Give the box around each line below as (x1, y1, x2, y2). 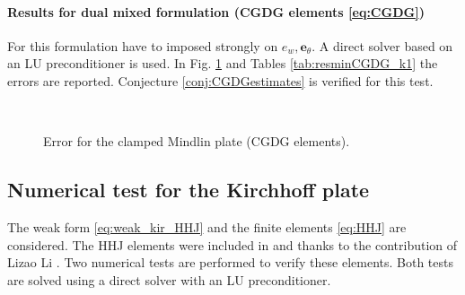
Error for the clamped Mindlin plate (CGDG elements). (43, 132, 350, 151)
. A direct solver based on (311, 36, 453, 55)
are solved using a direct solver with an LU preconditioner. (7, 270, 331, 289)
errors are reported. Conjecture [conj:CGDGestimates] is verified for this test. (7, 71, 434, 90)
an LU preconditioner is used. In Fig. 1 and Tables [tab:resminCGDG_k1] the (7, 54, 438, 73)
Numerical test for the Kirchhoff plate (7, 176, 370, 204)
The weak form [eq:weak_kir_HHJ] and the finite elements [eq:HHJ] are (7, 217, 407, 236)
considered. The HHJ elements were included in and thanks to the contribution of (7, 235, 458, 254)
